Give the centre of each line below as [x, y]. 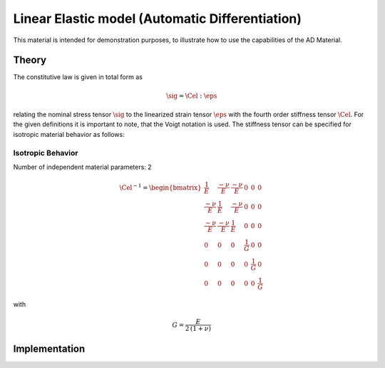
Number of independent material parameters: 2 [83, 167]
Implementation [49, 348]
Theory [30, 60]
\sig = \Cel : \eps [192, 96]
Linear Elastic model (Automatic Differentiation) [158, 19]
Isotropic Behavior [46, 153]
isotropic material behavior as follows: [69, 134]
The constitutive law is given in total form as [78, 77]
